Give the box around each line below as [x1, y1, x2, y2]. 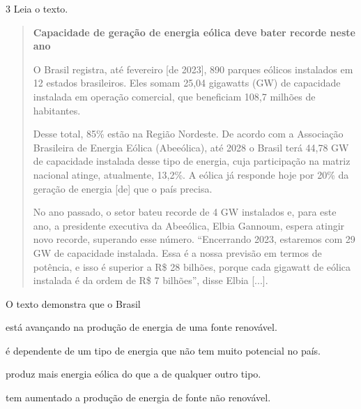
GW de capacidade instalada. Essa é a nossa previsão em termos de [33, 245, 322, 260]
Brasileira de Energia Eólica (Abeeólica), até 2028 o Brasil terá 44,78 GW [33, 140, 349, 154]
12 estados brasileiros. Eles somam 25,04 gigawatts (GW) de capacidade [33, 75, 341, 90]
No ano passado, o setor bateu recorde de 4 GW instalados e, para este [33, 204, 337, 219]
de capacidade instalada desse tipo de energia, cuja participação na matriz [33, 154, 351, 168]
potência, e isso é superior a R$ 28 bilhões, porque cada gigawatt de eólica [33, 259, 351, 274]
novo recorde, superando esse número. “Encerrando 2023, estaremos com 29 [33, 232, 355, 246]
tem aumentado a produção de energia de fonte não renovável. [6, 390, 271, 405]
